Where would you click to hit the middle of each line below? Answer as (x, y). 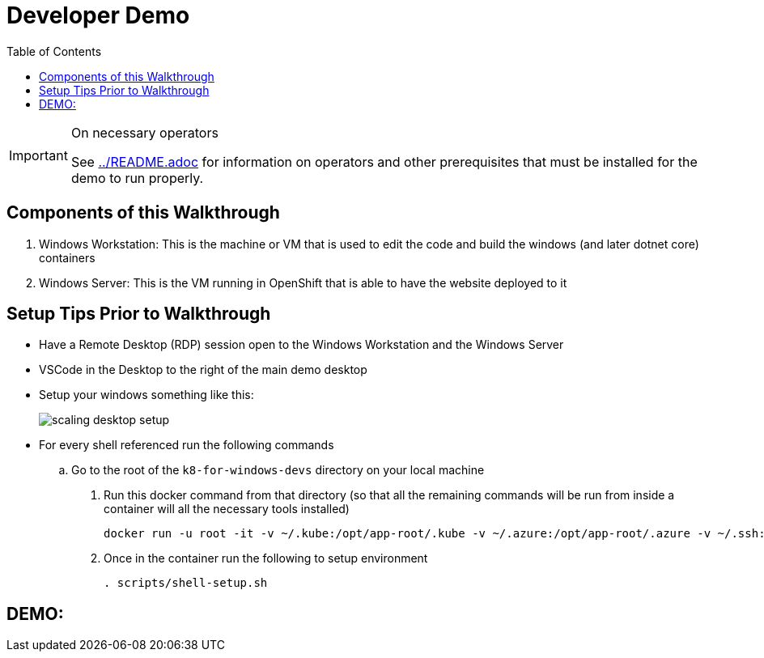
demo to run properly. (137, 178)
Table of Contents (54, 51)
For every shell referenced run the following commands (187, 445)
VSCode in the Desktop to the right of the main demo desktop (203, 370)
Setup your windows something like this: (146, 395)
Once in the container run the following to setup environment (266, 558)
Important (38, 155)
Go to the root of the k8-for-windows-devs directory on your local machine (278, 470)
